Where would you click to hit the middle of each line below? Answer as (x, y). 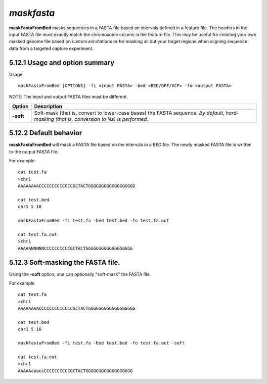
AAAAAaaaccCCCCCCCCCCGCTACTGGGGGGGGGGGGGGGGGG (75, 371)
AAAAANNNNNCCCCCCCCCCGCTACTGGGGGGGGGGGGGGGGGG (75, 248)
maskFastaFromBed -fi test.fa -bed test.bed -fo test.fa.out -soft (101, 343)
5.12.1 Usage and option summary (62, 63)
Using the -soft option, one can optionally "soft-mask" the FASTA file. (80, 274)
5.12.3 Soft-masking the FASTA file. (65, 262)
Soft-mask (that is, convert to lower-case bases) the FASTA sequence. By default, (129, 113)
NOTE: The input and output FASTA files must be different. (68, 97)
